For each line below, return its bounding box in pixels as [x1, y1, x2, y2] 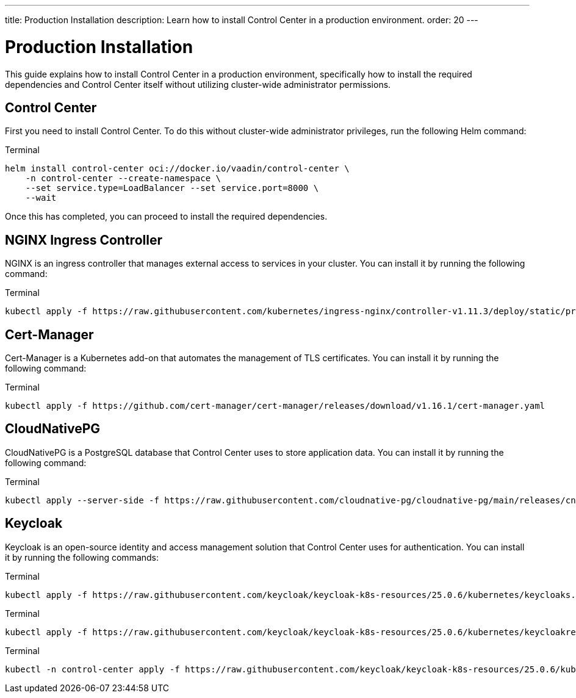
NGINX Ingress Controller [5, 232, 162, 248]
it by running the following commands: [5, 552, 159, 563]
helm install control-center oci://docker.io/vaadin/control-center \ [5, 164, 350, 174]
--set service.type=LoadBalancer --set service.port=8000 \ [25, 183, 319, 193]
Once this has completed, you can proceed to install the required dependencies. [5, 211, 328, 222]
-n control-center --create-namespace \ [25, 173, 221, 184]
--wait [25, 193, 57, 203]
